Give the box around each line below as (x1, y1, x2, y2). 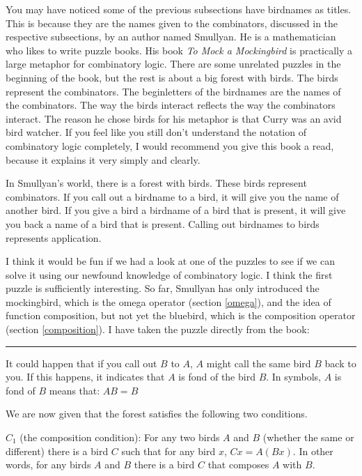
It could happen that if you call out (6, 355, 157, 370)
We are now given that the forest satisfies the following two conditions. (6, 406, 308, 421)
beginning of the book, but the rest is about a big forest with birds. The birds (6, 70, 338, 84)
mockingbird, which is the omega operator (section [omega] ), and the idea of (6, 294, 331, 309)
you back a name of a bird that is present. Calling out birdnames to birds (6, 216, 320, 231)
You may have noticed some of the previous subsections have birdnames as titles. (6, 2, 352, 16)
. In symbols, (266, 369, 321, 384)
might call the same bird (206, 355, 311, 370)
